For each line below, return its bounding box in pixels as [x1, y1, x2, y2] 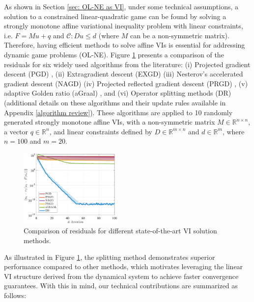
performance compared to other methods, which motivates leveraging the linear [4, 261, 243, 272]
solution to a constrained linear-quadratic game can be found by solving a [4, 11, 226, 21]
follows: [4, 290, 27, 301]
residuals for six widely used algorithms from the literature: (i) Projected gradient [4, 59, 251, 69]
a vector [4, 126, 28, 136]
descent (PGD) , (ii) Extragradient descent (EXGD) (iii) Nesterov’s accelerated [4, 69, 243, 79]
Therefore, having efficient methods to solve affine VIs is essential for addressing [4, 40, 245, 50]
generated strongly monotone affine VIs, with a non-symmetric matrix [4, 117, 215, 127]
